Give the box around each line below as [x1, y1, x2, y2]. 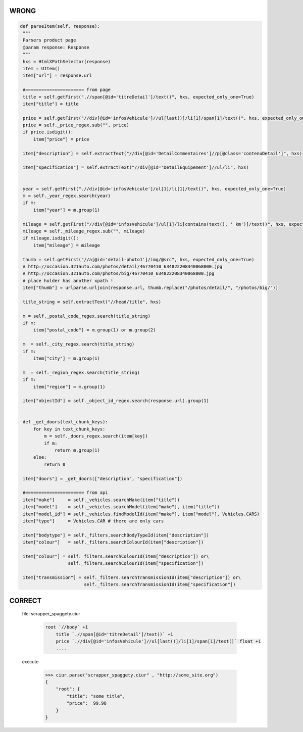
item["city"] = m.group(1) [33, 355, 100, 361]
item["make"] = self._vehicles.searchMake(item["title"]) [23, 497, 180, 503]
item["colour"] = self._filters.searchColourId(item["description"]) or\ [23, 553, 210, 559]
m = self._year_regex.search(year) [23, 192, 111, 199]
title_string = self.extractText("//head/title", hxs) [23, 299, 162, 305]
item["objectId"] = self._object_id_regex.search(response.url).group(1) [23, 398, 210, 404]
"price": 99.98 [66, 700, 107, 706]
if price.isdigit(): [23, 129, 74, 135]
